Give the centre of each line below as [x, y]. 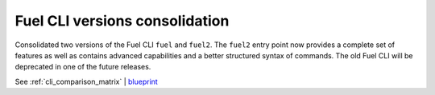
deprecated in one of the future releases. [83, 67]
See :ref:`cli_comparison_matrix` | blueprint [87, 81]
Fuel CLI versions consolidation [122, 21]
